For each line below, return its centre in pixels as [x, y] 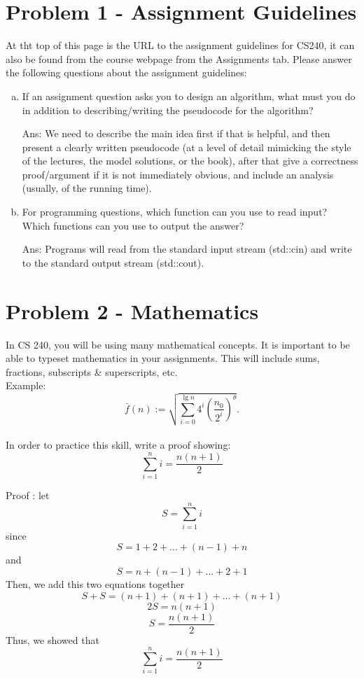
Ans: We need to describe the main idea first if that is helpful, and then [176, 133]
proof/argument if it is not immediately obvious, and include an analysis [178, 174]
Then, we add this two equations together [95, 583]
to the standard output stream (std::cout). [113, 262]
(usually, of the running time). [87, 188]
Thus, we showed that [52, 639]
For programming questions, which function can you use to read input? [175, 212]
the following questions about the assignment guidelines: [126, 72]
